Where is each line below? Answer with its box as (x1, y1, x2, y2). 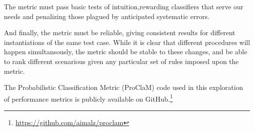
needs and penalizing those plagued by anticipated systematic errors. (4, 11, 210, 21)
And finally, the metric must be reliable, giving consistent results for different (4, 27, 235, 38)
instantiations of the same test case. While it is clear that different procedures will (4, 37, 250, 47)
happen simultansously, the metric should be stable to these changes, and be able (4, 46, 247, 57)
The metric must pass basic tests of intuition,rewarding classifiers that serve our (4, 1, 244, 11)
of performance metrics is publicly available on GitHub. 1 (4, 92, 173, 104)
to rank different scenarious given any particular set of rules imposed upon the (4, 56, 239, 66)
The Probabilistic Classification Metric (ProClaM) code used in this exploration (4, 82, 243, 92)
